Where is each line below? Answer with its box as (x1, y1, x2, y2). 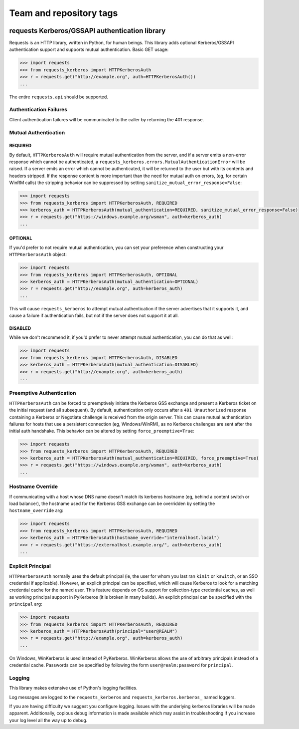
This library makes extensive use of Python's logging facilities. (9, 685, 138, 691)
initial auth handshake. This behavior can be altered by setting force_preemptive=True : (9, 428, 194, 434)
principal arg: (9, 601, 42, 607)
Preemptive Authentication (9, 390, 77, 397)
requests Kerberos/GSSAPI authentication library (9, 26, 166, 35)
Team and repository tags (9, 7, 118, 18)
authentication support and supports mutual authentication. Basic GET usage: (9, 46, 169, 52)
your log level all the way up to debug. (9, 717, 88, 723)
